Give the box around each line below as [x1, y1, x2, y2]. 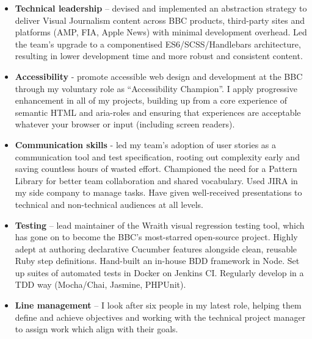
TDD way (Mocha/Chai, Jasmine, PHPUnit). [15, 278, 186, 291]
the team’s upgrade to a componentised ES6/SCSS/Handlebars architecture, [15, 37, 301, 50]
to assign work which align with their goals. [15, 323, 178, 335]
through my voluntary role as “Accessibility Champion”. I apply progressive [15, 82, 297, 95]
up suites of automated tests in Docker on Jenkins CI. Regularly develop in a [15, 266, 304, 279]
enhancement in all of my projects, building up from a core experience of [15, 94, 287, 107]
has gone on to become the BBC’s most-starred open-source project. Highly [15, 230, 298, 243]
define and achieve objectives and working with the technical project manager [15, 310, 306, 323]
